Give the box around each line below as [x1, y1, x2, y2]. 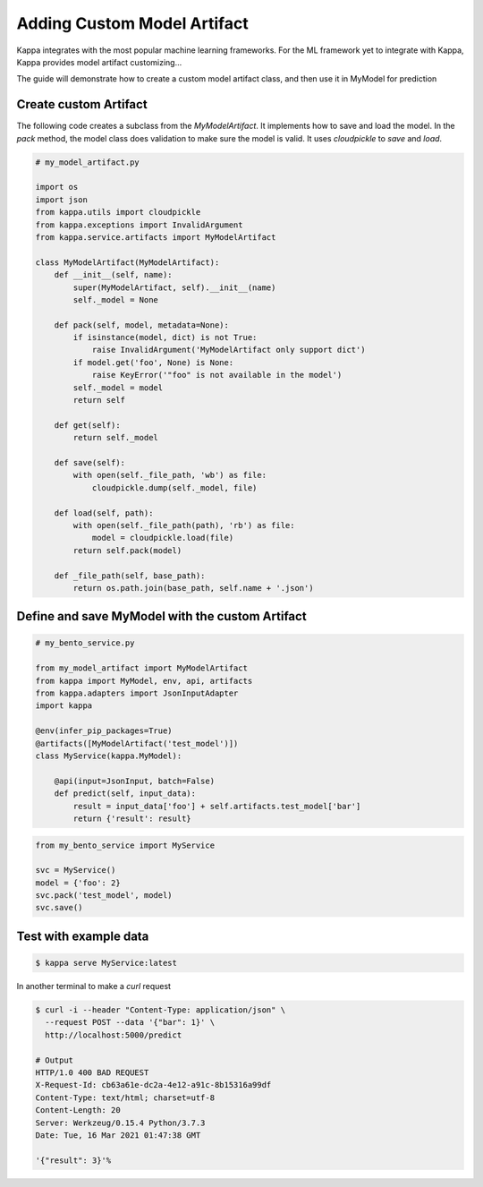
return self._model [72, 432, 158, 443]
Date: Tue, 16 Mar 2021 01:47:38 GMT [35, 1130, 201, 1140]
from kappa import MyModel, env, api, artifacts [35, 676, 253, 686]
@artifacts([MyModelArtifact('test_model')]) [35, 739, 239, 748]
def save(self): [54, 457, 125, 467]
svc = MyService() [35, 865, 116, 875]
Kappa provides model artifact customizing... [16, 56, 182, 67]
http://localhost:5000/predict [45, 1029, 182, 1040]
